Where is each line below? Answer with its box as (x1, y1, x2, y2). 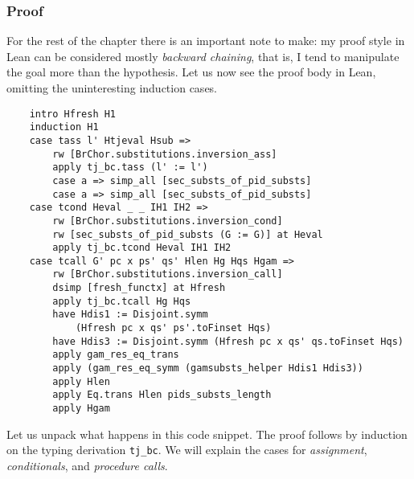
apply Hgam (52, 403, 110, 415)
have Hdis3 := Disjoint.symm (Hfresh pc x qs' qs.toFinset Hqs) (52, 335, 404, 347)
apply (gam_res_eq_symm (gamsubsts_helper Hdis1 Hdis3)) (52, 362, 363, 375)
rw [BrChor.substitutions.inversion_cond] (52, 215, 283, 227)
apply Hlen (52, 375, 110, 387)
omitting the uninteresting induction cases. (6, 80, 218, 96)
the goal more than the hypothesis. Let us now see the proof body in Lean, (6, 63, 376, 80)
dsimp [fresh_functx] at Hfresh (52, 282, 226, 294)
